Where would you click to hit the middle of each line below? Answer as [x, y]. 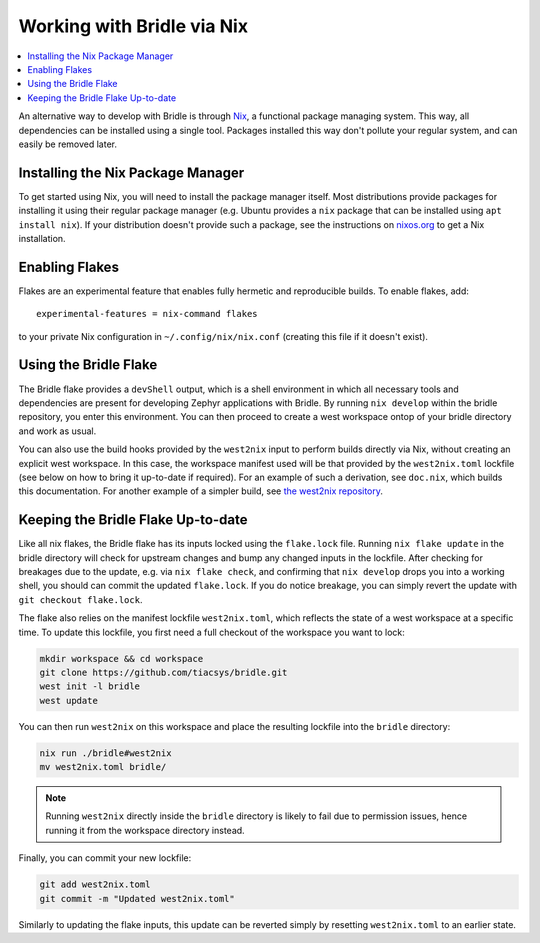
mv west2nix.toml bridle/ [103, 767]
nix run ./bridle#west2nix [105, 753]
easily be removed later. [68, 144]
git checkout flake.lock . [80, 599]
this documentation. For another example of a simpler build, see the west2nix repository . [201, 491]
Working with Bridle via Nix [133, 26]
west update [69, 700]
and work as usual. [57, 431]
